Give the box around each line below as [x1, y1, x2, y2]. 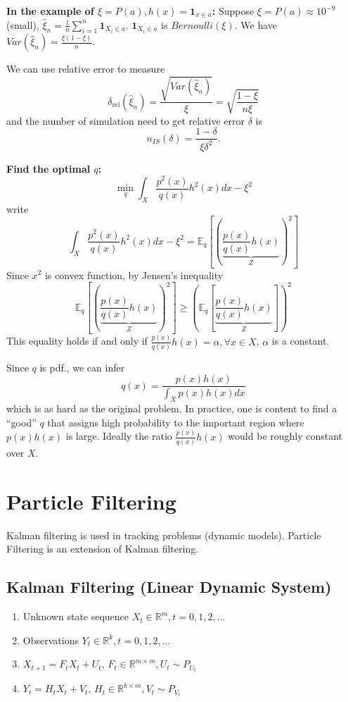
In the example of [6, 4, 94, 18]
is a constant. [271, 333, 330, 348]
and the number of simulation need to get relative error [6, 113, 245, 128]
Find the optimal [6, 161, 91, 175]
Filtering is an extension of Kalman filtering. [6, 541, 199, 556]
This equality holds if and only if [6, 333, 148, 348]
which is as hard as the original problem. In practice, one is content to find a [6, 401, 337, 416]
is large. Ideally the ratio [65, 429, 172, 443]
